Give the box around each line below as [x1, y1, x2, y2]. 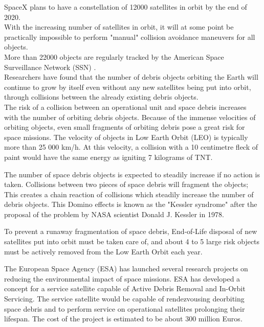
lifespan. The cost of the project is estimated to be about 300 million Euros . [4, 313, 243, 324]
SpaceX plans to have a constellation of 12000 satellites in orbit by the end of [4, 2, 247, 12]
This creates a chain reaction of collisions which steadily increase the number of [4, 189, 254, 199]
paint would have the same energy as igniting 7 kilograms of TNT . [4, 151, 213, 162]
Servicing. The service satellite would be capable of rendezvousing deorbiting [4, 293, 245, 304]
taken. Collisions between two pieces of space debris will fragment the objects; [4, 179, 249, 190]
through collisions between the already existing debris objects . [4, 91, 199, 102]
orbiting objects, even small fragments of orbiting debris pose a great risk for [4, 122, 245, 132]
